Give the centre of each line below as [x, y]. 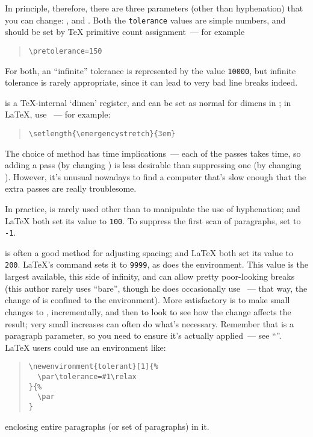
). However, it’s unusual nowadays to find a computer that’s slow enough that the [156, 176]
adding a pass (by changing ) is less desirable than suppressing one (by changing [153, 165]
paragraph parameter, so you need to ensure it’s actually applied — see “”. [143, 335]
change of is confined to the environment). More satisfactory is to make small [147, 300]
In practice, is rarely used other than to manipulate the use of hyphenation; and [153, 208]
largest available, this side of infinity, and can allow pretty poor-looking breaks [150, 276]
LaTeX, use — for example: [58, 114]
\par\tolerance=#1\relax [87, 376]
